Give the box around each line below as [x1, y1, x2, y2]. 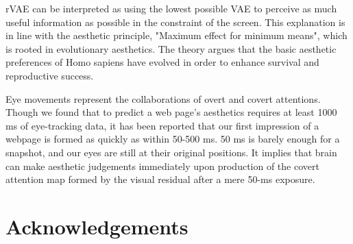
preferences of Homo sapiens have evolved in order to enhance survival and [5, 55, 319, 69]
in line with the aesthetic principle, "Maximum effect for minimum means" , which [5, 28, 348, 42]
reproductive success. [5, 68, 94, 82]
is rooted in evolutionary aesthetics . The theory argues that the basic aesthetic [5, 41, 337, 56]
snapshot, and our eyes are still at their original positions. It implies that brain [5, 145, 337, 159]
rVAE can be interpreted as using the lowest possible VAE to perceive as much [5, 1, 337, 15]
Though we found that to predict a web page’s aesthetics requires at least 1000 [5, 105, 337, 119]
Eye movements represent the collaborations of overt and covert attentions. [5, 91, 321, 106]
